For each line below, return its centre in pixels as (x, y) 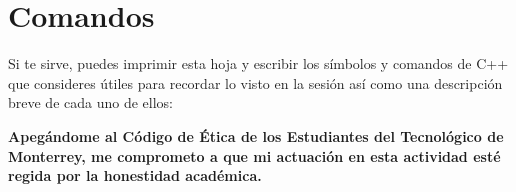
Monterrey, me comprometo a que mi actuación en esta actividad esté (254, 155)
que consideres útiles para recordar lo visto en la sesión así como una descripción (255, 82)
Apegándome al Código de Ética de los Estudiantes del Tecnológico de (256, 135)
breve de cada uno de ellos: (90, 102)
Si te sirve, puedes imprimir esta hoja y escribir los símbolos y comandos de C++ (258, 63)
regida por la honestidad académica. (135, 175)
